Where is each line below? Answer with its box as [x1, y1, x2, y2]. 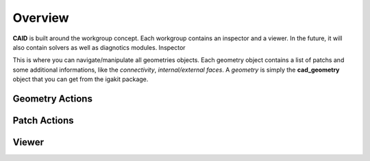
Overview [12, 10, 69, 25]
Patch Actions [12, 115, 75, 126]
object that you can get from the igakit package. [12, 75, 149, 83]
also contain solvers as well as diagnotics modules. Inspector [12, 43, 186, 51]
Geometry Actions [12, 93, 92, 104]
